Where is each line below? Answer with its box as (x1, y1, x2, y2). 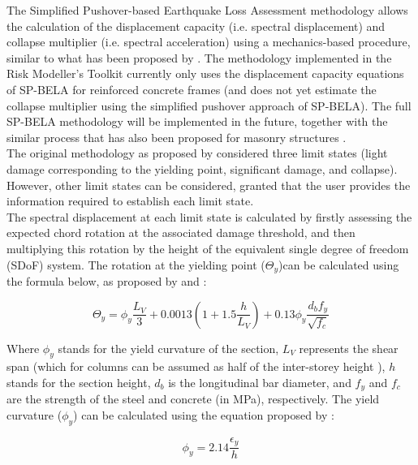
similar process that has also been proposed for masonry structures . (6, 128, 347, 145)
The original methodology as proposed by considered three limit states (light (6, 144, 388, 161)
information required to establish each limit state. (6, 192, 254, 209)
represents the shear (299, 339, 399, 356)
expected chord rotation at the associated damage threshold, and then (6, 224, 356, 241)
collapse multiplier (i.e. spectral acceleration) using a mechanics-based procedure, (6, 33, 411, 50)
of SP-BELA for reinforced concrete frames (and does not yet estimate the (6, 80, 377, 97)
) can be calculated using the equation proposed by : (73, 406, 334, 423)
